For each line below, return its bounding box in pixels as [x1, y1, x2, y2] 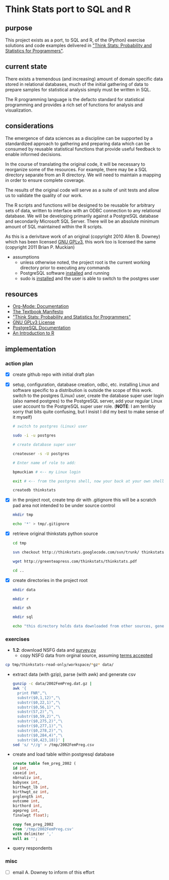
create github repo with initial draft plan [12, 371, 95, 377]
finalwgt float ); [12, 813, 49, 818]
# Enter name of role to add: [12, 460, 77, 465]
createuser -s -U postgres [12, 451, 70, 456]
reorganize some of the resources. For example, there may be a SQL [5, 166, 147, 172]
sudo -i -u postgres [12, 433, 56, 438]
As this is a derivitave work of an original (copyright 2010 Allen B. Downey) [5, 233, 160, 239]
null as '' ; [12, 836, 38, 841]
